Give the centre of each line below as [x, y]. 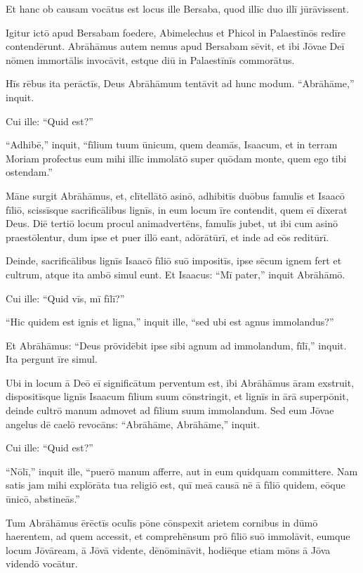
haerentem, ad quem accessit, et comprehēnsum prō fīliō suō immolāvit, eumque [178, 536]
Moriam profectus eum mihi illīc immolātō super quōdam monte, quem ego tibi [176, 158]
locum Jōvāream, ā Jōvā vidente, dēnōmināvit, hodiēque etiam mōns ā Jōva [168, 549]
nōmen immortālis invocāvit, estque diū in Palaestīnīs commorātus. [150, 59]
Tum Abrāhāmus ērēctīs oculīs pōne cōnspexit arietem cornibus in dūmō [162, 522]
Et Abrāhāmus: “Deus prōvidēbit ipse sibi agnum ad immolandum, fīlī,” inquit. [176, 345]
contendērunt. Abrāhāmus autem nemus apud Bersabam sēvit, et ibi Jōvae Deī [175, 46]
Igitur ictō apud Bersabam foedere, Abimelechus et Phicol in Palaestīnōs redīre [176, 32]
